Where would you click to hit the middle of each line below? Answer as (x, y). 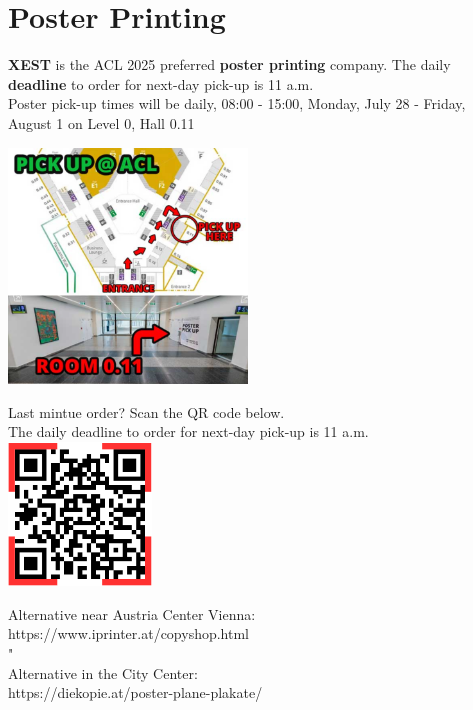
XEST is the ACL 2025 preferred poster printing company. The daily (229, 64)
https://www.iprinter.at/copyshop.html (128, 633)
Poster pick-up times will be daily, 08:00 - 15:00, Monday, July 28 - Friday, (237, 103)
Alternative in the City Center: (103, 672)
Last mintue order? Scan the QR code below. (146, 411)
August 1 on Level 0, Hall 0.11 (101, 122)
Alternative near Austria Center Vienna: (132, 613)
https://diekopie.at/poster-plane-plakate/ (135, 692)
